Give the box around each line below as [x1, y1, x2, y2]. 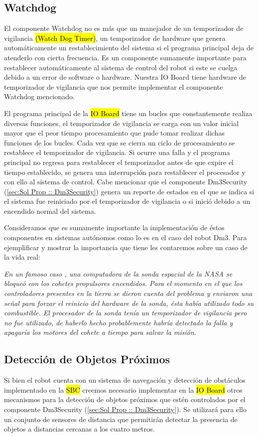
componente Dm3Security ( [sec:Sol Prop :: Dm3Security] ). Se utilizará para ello [4, 404, 247, 414]
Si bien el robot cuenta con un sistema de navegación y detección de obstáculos [4, 375, 246, 385]
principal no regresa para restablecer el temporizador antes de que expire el [4, 156, 234, 167]
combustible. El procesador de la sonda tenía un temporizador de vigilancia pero [4, 307, 247, 318]
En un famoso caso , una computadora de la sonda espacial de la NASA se [4, 268, 233, 279]
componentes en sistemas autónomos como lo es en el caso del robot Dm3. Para [4, 232, 247, 243]
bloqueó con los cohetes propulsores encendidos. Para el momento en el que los [4, 278, 243, 289]
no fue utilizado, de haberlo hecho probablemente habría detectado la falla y [4, 317, 233, 327]
